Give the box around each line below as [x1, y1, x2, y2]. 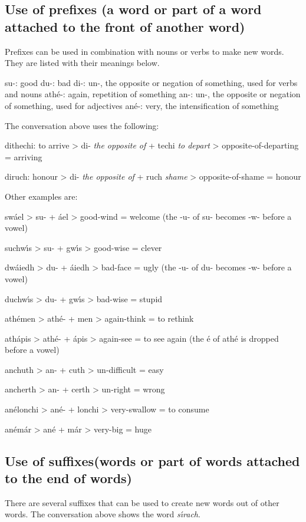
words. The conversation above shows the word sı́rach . [5, 508, 200, 520]
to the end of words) [5, 469, 133, 487]
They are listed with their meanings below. [5, 57, 160, 69]
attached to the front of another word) [5, 17, 245, 35]
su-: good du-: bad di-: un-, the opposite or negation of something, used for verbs [5, 76, 298, 88]
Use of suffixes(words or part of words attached [5, 451, 300, 470]
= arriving [5, 150, 42, 163]
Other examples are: [5, 190, 78, 202]
